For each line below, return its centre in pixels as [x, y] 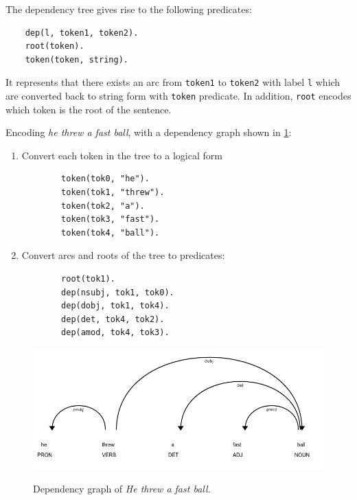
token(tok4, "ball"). [111, 232]
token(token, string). [77, 59]
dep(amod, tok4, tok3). [115, 333]
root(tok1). [88, 279]
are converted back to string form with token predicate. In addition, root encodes [178, 96]
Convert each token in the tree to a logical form [122, 155]
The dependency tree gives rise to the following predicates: [129, 9]
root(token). [55, 46]
